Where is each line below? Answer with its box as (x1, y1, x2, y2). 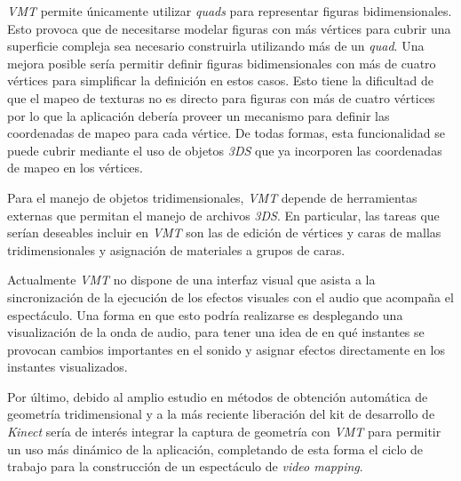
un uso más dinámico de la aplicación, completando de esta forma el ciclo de (7, 439, 424, 458)
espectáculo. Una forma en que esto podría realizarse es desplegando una (7, 305, 403, 324)
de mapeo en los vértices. (7, 158, 143, 177)
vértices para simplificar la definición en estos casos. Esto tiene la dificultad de (7, 71, 433, 90)
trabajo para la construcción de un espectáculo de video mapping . (7, 457, 363, 476)
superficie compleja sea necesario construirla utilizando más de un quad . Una (7, 36, 425, 55)
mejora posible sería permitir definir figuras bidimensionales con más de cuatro (7, 53, 436, 72)
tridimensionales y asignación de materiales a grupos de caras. (7, 240, 346, 259)
